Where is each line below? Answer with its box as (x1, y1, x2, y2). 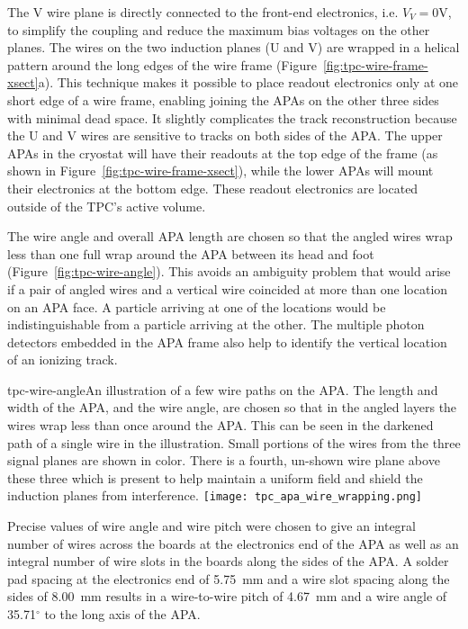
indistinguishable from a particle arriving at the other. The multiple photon (7, 315, 425, 334)
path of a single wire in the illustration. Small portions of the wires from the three (7, 433, 461, 452)
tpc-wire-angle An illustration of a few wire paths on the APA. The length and (7, 380, 438, 399)
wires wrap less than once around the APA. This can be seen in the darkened (7, 416, 434, 435)
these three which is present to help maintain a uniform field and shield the (7, 468, 423, 487)
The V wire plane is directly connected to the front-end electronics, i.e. (7, 3, 399, 21)
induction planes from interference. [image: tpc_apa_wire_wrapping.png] (7, 486, 423, 505)
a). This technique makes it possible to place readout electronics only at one (38, 73, 458, 92)
